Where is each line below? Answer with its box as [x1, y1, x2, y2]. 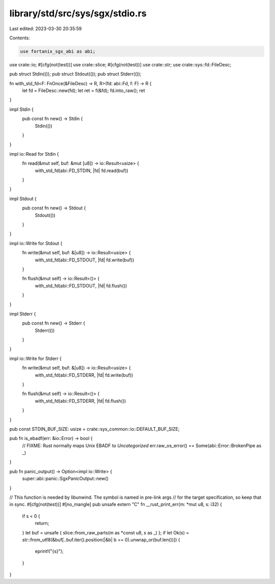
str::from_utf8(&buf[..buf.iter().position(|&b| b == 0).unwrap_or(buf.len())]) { [22, 537, 180, 543]
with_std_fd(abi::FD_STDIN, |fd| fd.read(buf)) [35, 167, 128, 174]
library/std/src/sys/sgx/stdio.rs [9, 8, 147, 19]
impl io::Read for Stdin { [9, 151, 59, 157]
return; [35, 520, 49, 526]
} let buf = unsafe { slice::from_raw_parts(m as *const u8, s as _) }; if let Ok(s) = [22, 529, 189, 536]
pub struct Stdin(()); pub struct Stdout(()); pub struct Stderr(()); [9, 71, 142, 77]
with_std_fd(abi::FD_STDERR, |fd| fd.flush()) [35, 398, 126, 404]
